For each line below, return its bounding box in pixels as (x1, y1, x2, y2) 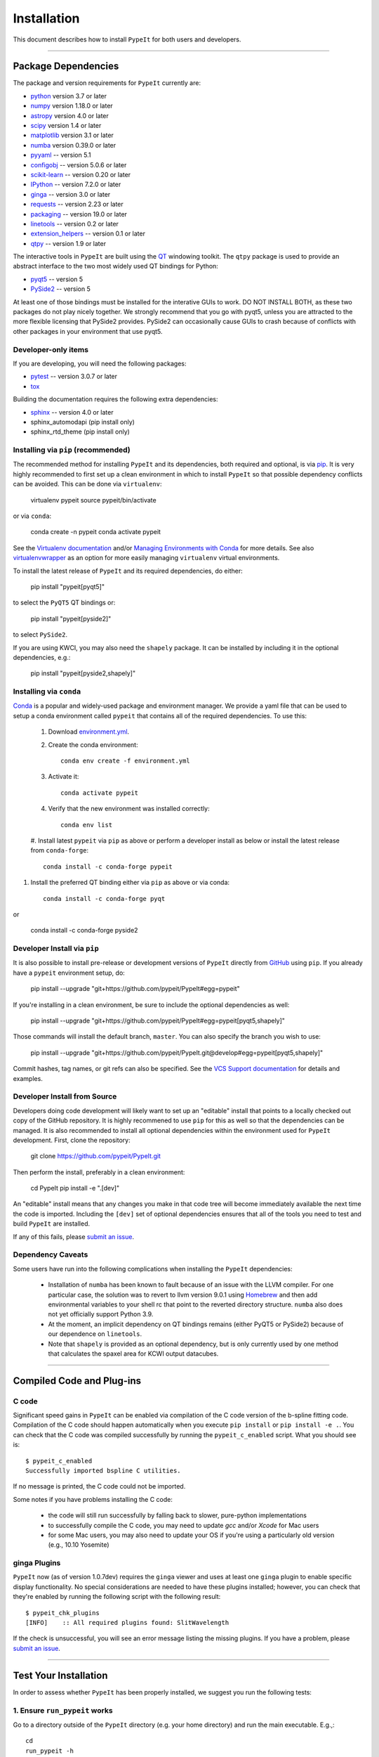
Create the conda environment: (48, 740, 138, 748)
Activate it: (48, 772, 79, 781)
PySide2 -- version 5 (30, 285, 91, 293)
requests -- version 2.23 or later (30, 200, 124, 209)
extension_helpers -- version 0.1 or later (30, 229, 145, 238)
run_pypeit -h (25, 1746, 74, 1755)
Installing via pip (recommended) (13, 445, 131, 455)
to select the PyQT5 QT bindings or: (13, 598, 116, 607)
